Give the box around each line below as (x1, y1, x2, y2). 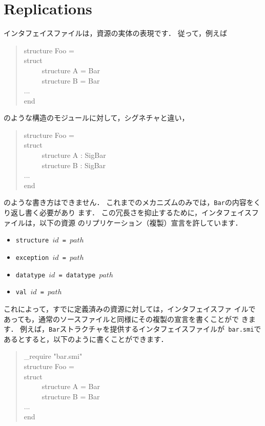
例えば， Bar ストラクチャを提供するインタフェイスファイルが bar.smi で (20, 323, 261, 334)
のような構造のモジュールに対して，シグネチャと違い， (4, 112, 189, 123)
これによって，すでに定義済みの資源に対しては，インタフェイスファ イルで (4, 303, 256, 314)
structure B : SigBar (42, 159, 106, 170)
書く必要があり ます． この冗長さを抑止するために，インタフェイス (25, 207, 252, 218)
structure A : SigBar (42, 150, 106, 160)
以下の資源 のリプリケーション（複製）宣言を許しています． (39, 217, 242, 228)
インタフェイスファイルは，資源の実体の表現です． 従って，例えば (4, 28, 228, 38)
